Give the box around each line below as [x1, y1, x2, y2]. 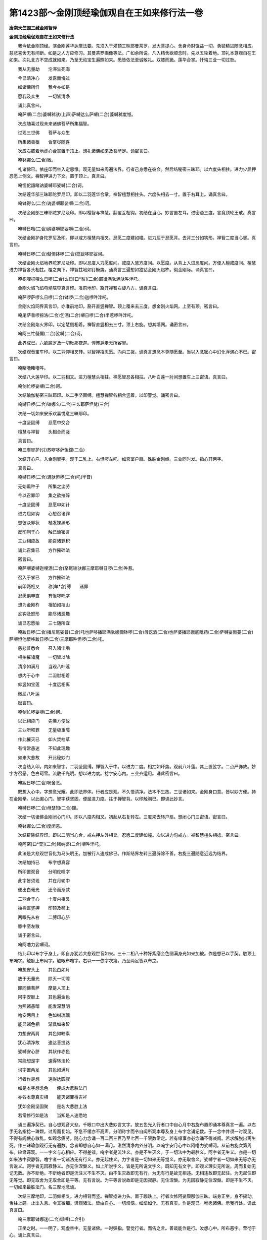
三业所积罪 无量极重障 [17, 727, 70, 733]
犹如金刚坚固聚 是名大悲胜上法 [17, 1103, 88, 1109]
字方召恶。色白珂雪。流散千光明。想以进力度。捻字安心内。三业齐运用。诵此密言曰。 [9, 770, 182, 776]
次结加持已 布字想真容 [17, 860, 70, 866]
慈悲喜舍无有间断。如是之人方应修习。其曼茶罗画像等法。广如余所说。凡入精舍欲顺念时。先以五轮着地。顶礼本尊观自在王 [9, 50, 256, 56]
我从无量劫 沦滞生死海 [17, 66, 70, 72]
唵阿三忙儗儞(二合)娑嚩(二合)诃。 [17, 330, 85, 337]
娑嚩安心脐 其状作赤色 [17, 1049, 70, 1054]
